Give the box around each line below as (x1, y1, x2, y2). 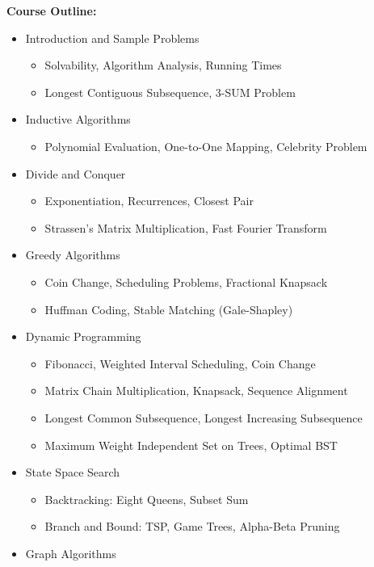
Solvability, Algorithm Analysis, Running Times (44, 57, 282, 73)
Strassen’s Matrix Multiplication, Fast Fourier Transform (44, 219, 327, 236)
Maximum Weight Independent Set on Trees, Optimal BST (44, 436, 338, 453)
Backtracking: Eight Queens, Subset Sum (44, 490, 249, 507)
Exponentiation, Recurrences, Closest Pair (44, 192, 254, 209)
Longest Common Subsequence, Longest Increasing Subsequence (44, 409, 363, 426)
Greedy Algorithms (25, 246, 120, 263)
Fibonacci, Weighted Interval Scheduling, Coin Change (44, 355, 316, 372)
